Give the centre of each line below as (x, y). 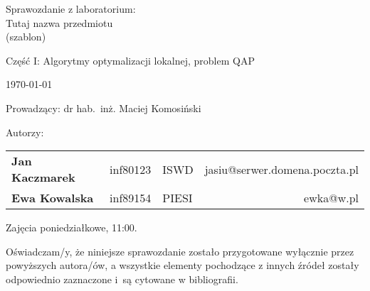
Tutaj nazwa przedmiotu (59, 22)
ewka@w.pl (331, 198)
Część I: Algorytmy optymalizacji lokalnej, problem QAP (130, 60)
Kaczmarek (43, 177)
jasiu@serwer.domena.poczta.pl (281, 169)
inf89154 (131, 198)
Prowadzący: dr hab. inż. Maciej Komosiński (104, 108)
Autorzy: (25, 132)
